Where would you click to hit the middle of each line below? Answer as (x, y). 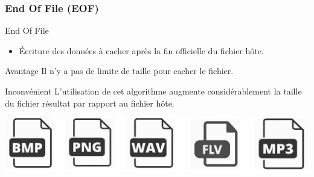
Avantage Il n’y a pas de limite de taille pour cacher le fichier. (119, 71)
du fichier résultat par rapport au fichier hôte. (90, 103)
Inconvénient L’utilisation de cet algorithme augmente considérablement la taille (153, 91)
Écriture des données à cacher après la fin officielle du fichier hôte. (141, 50)
